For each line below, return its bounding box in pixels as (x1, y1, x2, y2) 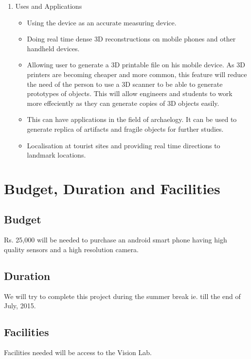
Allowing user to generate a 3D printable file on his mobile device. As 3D (27, 60, 245, 70)
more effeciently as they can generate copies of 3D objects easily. (27, 98, 219, 108)
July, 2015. (4, 300, 36, 311)
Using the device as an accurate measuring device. (27, 17, 177, 27)
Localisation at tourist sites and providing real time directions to (27, 140, 220, 150)
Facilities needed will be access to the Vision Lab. (4, 347, 152, 358)
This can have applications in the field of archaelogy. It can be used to (27, 114, 237, 124)
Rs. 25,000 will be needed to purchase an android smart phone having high (4, 235, 227, 245)
